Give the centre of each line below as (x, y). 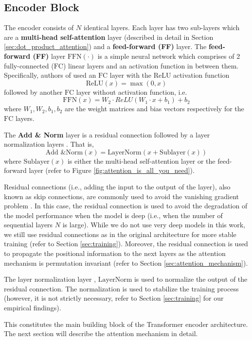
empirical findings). (33, 308)
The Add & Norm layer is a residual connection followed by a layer (107, 134)
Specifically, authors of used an (50, 75)
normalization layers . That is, (49, 144)
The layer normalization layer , (50, 279)
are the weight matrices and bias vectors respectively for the (154, 109)
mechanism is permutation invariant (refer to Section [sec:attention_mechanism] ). (126, 263)
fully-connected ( (29, 65)
